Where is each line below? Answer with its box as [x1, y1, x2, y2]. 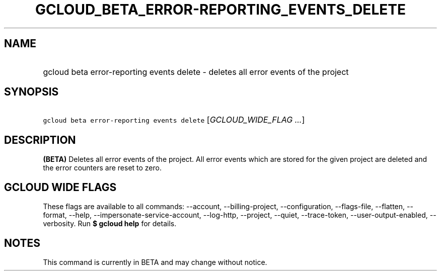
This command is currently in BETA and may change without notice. [43, 257, 267, 266]
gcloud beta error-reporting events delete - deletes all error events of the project [43, 66, 349, 77]
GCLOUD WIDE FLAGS [4, 180, 117, 194]
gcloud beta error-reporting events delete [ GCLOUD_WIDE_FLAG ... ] [43, 115, 305, 125]
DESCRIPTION [4, 133, 76, 146]
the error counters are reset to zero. [43, 163, 162, 172]
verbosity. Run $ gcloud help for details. [43, 219, 177, 228]
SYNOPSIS [4, 85, 59, 99]
